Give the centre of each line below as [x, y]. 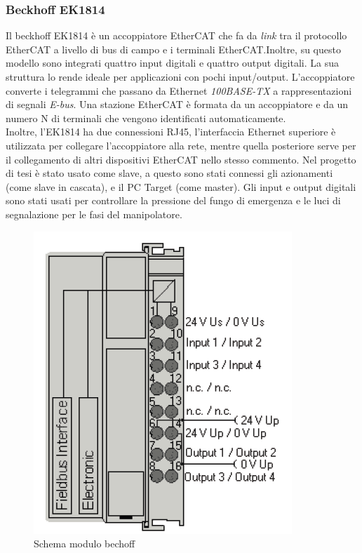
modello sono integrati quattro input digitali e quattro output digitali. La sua [172, 63]
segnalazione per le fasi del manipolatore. [94, 214]
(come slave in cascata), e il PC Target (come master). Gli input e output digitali [181, 186]
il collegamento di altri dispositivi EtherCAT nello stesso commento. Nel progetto [181, 159]
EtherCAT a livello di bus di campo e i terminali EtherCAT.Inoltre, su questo [173, 49]
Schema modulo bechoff [85, 544]
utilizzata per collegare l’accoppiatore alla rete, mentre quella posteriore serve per [181, 145]
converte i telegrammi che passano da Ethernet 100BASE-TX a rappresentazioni [179, 90]
